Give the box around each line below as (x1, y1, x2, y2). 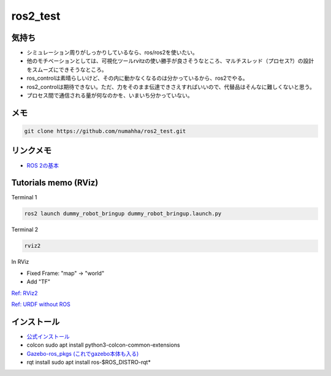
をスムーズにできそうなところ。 (26, 66, 107, 73)
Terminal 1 (11, 194, 37, 201)
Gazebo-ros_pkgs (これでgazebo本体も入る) (26, 350, 139, 357)
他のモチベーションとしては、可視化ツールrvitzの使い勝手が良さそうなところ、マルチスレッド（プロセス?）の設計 (26, 57, 314, 64)
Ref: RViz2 (11, 289, 38, 297)
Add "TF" (26, 278, 51, 285)
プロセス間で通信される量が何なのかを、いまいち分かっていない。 (26, 92, 193, 99)
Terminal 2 (11, 226, 39, 233)
